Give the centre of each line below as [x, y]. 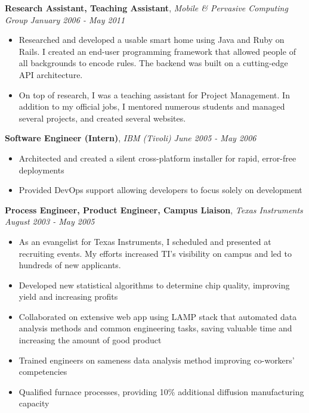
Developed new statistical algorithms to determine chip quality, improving [154, 285]
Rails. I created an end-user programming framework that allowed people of [157, 51]
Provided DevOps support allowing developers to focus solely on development [160, 190]
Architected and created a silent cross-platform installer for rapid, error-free [157, 158]
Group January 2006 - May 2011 [65, 19]
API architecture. [51, 74]
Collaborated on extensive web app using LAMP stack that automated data [158, 316]
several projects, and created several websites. [102, 118]
